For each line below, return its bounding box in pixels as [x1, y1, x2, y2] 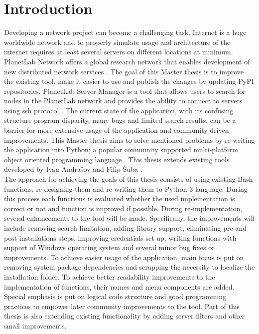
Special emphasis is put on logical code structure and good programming [4, 291, 227, 302]
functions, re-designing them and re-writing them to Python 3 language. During [4, 183, 248, 194]
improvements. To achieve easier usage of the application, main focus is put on [4, 252, 244, 262]
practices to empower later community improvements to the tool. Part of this [4, 301, 240, 311]
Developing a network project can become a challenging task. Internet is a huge [4, 27, 247, 37]
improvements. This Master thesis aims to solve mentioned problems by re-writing [4, 134, 255, 145]
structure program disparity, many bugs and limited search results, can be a [4, 115, 236, 125]
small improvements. [4, 320, 67, 331]
